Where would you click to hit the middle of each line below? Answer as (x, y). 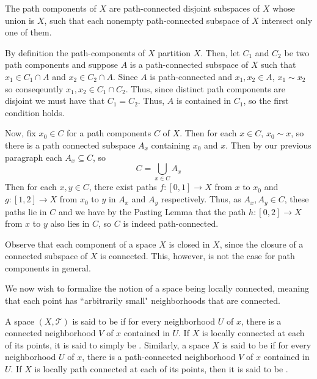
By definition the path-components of (75, 52)
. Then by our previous (268, 145)
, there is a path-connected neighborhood (159, 357)
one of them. (28, 32)
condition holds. (35, 112)
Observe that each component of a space (81, 244)
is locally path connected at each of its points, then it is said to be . (161, 369)
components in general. (48, 267)
